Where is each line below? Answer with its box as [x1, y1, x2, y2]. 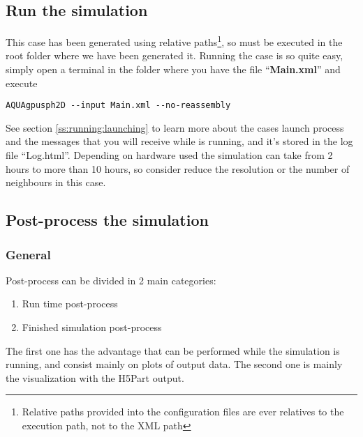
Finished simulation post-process [22, 320, 162, 335]
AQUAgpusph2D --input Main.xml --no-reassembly [6, 100, 231, 111]
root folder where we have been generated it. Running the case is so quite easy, [6, 48, 343, 63]
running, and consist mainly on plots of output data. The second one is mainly [6, 357, 343, 371]
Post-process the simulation [6, 209, 209, 231]
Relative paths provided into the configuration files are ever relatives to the [22, 404, 344, 419]
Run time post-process [22, 296, 118, 311]
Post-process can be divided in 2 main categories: [6, 273, 216, 287]
